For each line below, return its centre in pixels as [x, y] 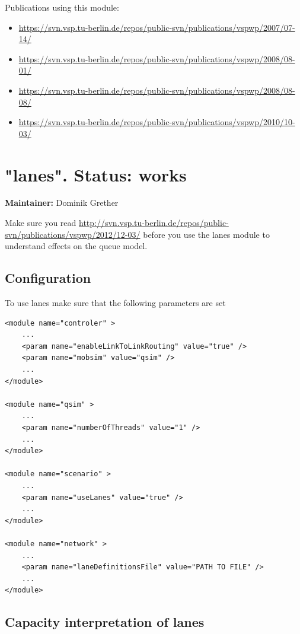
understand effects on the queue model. [76, 246]
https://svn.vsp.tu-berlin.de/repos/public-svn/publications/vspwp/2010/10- [157, 122]
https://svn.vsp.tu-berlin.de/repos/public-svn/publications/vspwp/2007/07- [157, 27]
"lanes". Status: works [96, 174]
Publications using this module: [62, 7]
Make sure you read [41, 223]
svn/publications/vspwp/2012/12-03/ [73, 234]
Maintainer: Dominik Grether [62, 203]
